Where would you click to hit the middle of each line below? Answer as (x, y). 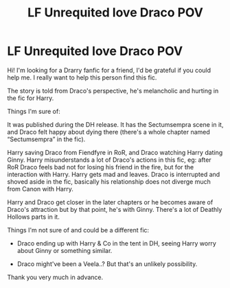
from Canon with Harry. (40, 189)
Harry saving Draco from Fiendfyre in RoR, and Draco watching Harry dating (115, 152)
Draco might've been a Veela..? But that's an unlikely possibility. (107, 264)
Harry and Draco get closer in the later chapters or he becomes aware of (110, 202)
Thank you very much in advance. (55, 277)
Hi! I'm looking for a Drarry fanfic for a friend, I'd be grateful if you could (109, 70)
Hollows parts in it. (33, 217)
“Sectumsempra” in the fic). (46, 139)
